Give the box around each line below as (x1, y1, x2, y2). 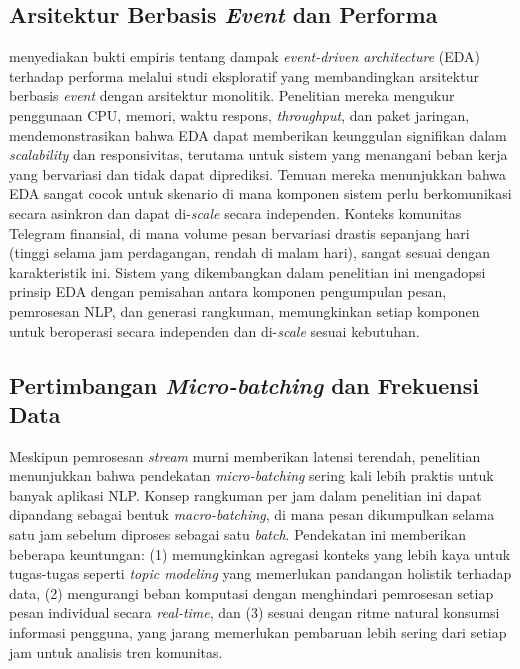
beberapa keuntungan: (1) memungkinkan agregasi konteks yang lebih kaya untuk (9, 543, 511, 564)
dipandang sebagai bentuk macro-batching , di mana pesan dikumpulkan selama (9, 504, 495, 525)
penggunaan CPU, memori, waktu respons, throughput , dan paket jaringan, (9, 104, 470, 125)
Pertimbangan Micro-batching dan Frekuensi (9, 369, 479, 400)
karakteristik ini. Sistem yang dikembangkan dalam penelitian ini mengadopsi (9, 261, 486, 282)
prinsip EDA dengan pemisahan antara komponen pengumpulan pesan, (9, 281, 447, 302)
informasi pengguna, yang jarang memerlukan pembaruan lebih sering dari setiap (9, 622, 507, 643)
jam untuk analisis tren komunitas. (9, 641, 223, 662)
